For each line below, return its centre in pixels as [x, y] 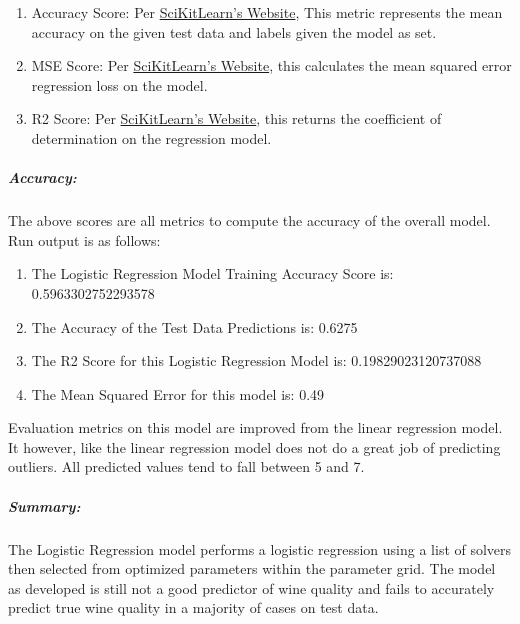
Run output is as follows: [84, 239]
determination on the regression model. [151, 137]
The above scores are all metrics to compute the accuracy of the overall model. [249, 220]
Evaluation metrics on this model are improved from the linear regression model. [255, 427]
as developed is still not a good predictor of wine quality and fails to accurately [251, 587]
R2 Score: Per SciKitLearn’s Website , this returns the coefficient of [236, 118]
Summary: [44, 505]
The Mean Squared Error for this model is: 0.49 [178, 393]
